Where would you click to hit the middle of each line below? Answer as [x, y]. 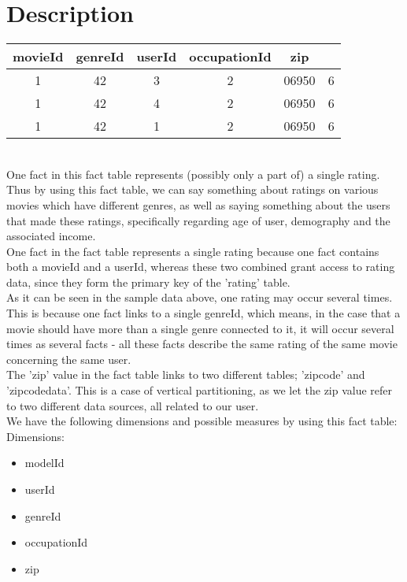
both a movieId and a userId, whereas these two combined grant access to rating [201, 267]
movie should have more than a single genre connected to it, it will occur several [200, 328]
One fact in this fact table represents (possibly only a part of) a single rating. [193, 174]
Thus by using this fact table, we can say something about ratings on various [192, 189]
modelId [44, 463]
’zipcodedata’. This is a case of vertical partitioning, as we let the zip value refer [200, 390]
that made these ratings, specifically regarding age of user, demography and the [198, 220]
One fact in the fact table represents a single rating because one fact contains [193, 251]
